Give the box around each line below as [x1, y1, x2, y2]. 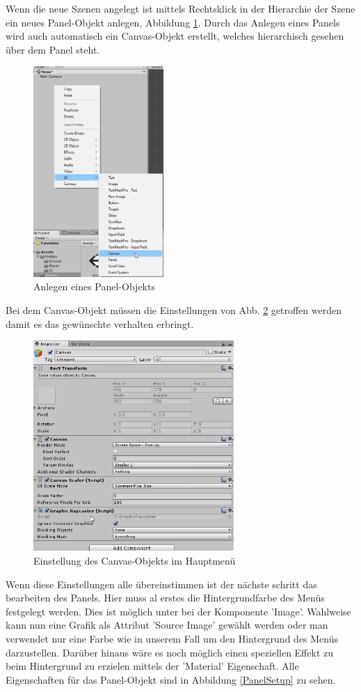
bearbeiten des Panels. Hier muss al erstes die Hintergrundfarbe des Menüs [6, 590, 325, 605]
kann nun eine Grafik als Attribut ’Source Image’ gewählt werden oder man [6, 618, 328, 632]
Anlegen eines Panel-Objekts [33, 279, 155, 294]
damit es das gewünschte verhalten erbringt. [6, 316, 194, 331]
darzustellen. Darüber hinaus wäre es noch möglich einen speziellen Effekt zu [6, 645, 334, 659]
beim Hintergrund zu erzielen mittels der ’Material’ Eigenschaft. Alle [6, 659, 299, 673]
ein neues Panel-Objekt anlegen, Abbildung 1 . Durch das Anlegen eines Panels [6, 15, 340, 29]
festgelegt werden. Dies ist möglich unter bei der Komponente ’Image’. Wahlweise [6, 604, 351, 618]
